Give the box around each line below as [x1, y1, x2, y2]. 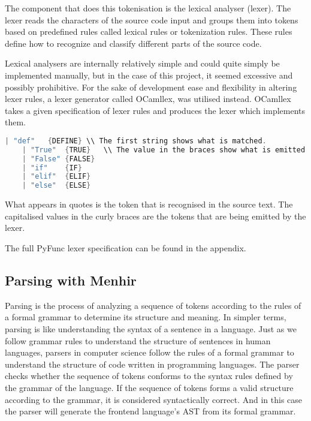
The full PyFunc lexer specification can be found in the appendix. [5, 241, 246, 254]
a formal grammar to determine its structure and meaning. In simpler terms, [5, 311, 286, 323]
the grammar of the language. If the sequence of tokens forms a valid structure [5, 381, 294, 393]
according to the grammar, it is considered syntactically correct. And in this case [5, 393, 303, 405]
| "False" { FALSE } [22, 154, 95, 163]
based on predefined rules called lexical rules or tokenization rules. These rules [5, 25, 292, 38]
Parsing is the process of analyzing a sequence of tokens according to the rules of [5, 299, 301, 311]
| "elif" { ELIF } [22, 172, 91, 181]
